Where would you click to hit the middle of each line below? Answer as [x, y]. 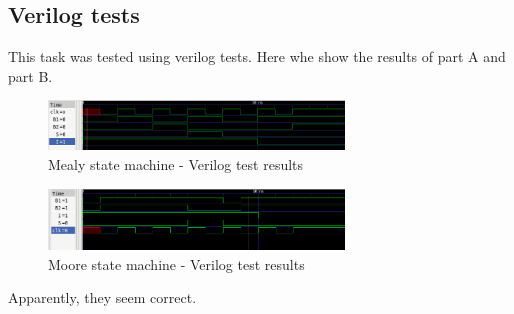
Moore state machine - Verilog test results [176, 263]
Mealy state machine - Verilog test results [176, 164]
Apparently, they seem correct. [102, 297]
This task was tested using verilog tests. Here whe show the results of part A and [257, 56]
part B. [30, 75]
